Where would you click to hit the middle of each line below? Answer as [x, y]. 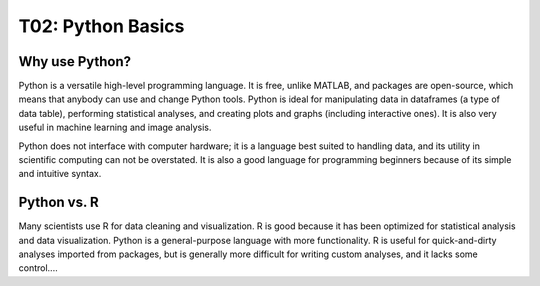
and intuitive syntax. [60, 174]
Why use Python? [75, 61]
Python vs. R [58, 202]
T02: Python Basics [101, 26]
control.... [38, 268]
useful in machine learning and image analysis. [115, 127]
